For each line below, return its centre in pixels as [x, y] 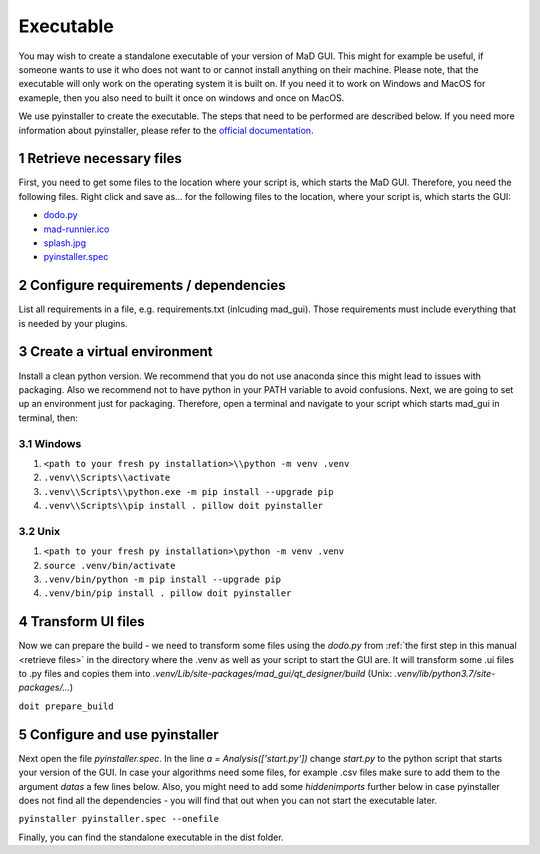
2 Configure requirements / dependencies [152, 285]
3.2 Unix [39, 531]
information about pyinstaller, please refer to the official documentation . [166, 130]
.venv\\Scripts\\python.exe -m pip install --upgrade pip [188, 491]
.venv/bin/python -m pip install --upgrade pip [162, 579]
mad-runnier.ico [76, 229]
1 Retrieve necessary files [100, 158]
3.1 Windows [50, 443]
